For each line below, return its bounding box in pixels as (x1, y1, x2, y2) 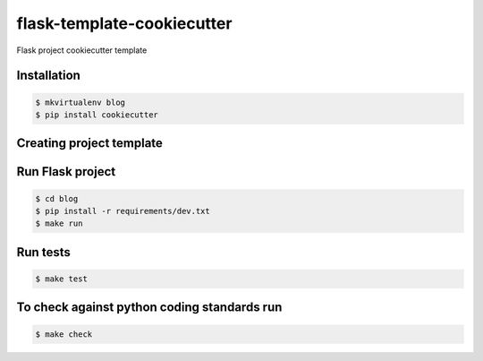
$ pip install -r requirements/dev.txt (35, 206, 210, 216)
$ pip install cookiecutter (35, 109, 158, 120)
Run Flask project (16, 164, 116, 179)
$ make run (35, 219, 83, 228)
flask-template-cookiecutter (16, 13, 233, 33)
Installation (16, 68, 80, 83)
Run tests (16, 245, 71, 260)
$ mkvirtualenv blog (35, 97, 125, 107)
